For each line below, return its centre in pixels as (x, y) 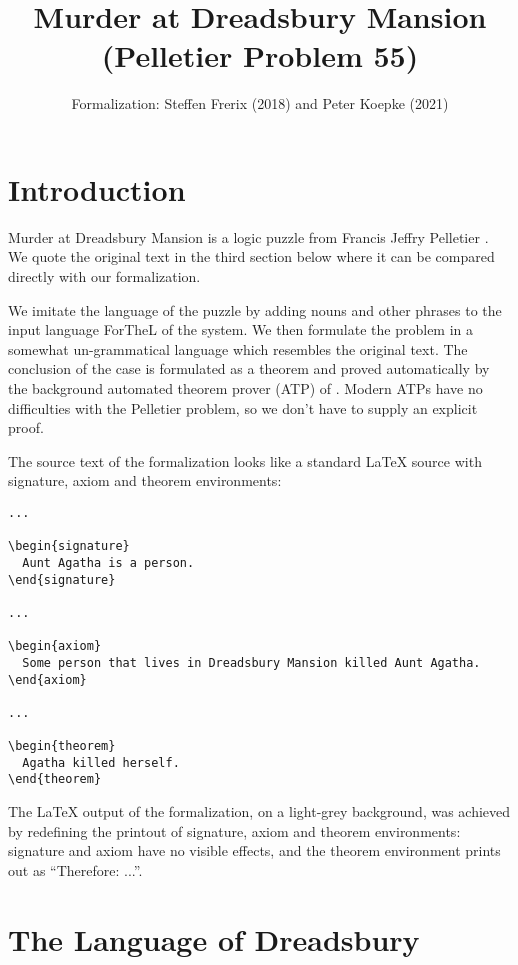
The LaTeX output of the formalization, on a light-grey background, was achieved (259, 811)
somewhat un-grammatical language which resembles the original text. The (238, 348)
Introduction (97, 188)
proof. (26, 427)
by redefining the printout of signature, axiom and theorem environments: (234, 830)
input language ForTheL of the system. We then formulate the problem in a (241, 329)
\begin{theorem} (62, 746)
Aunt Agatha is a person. (108, 562)
